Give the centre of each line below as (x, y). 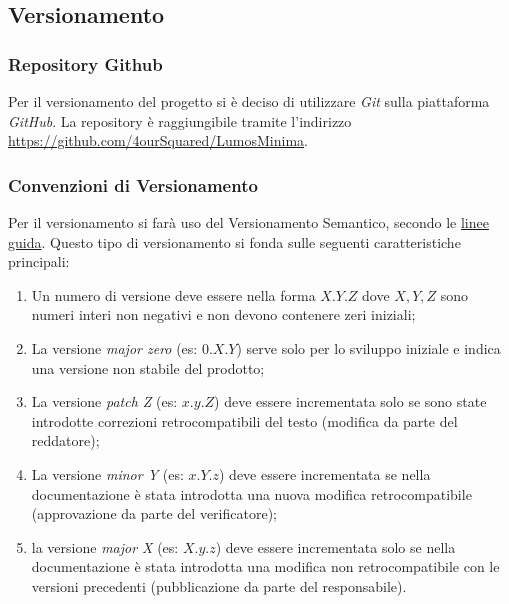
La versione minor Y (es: (107, 473)
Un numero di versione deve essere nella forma (173, 294)
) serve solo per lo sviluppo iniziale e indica (368, 347)
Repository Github (85, 63)
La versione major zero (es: (114, 347)
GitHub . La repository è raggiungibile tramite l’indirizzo (180, 120)
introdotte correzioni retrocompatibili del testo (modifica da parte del (244, 420)
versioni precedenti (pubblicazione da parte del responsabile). (219, 585)
